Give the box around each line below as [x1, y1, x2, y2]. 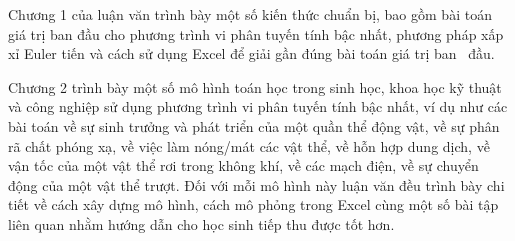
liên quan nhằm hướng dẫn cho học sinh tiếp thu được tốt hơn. [8, 213, 395, 234]
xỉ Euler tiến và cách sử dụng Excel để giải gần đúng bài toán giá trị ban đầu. [8, 43, 495, 64]
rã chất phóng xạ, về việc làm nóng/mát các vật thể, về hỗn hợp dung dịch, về [8, 135, 490, 156]
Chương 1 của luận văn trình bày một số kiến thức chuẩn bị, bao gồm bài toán [8, 4, 492, 24]
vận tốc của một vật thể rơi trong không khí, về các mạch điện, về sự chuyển [8, 155, 479, 176]
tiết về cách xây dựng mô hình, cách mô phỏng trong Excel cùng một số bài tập [8, 194, 499, 215]
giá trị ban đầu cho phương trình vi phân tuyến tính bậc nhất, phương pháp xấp [8, 23, 504, 44]
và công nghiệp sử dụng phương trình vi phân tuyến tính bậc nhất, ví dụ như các [8, 96, 508, 117]
